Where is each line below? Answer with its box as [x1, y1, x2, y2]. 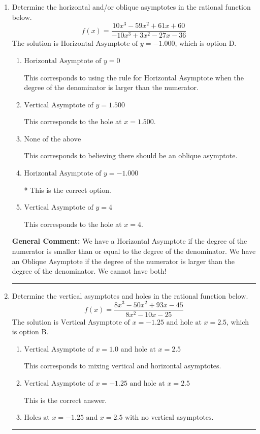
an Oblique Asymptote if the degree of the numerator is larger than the [12, 255, 235, 266]
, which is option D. [175, 38, 237, 48]
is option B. [12, 326, 49, 337]
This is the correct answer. [24, 394, 107, 405]
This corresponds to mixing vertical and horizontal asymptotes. [24, 360, 221, 371]
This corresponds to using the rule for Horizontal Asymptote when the [24, 72, 244, 82]
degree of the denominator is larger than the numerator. [24, 82, 199, 93]
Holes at [24, 414, 50, 422]
